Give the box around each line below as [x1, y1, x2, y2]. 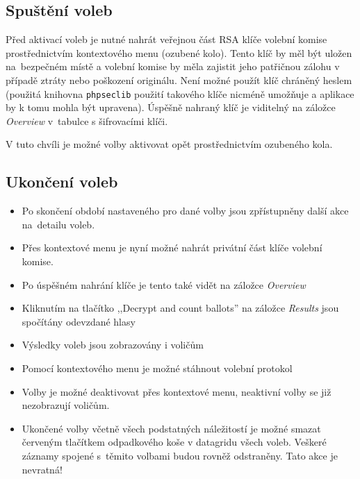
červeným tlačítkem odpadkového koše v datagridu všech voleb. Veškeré [22, 435, 327, 449]
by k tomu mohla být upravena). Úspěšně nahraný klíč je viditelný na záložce [6, 100, 336, 115]
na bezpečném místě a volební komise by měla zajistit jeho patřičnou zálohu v [6, 59, 340, 74]
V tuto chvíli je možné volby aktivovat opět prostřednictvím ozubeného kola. [6, 137, 333, 151]
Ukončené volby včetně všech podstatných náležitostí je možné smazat [22, 421, 321, 435]
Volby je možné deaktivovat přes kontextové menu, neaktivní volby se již [22, 384, 332, 398]
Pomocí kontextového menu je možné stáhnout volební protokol [22, 360, 293, 375]
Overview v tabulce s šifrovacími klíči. [6, 113, 168, 128]
